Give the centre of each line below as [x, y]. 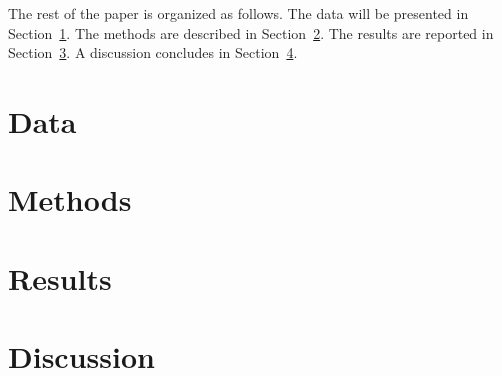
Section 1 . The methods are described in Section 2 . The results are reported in [251, 32]
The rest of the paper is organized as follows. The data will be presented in [238, 13]
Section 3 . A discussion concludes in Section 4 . [153, 52]
